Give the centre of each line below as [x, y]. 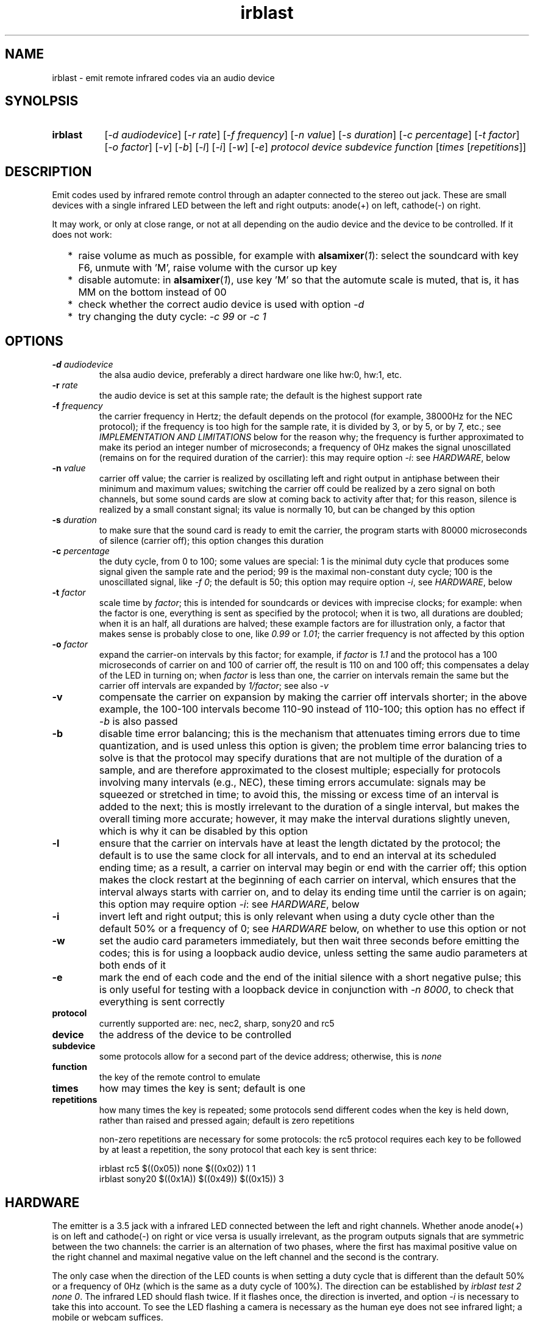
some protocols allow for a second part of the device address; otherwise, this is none [270, 1057]
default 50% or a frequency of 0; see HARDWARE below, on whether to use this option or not [312, 929]
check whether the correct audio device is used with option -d [221, 305]
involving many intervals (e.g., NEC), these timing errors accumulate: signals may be [292, 782]
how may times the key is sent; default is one [202, 1089]
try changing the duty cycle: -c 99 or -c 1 [172, 317]
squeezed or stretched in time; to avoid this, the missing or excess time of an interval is [299, 795]
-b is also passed [138, 722]
